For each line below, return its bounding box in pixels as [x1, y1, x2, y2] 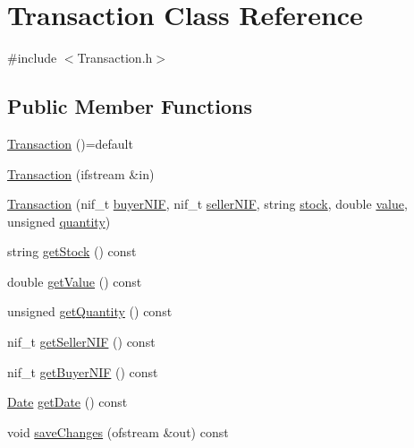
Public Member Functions [7, 92, 252, 120]
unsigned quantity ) [7, 211, 111, 230]
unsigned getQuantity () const [7, 302, 173, 321]
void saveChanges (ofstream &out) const [7, 422, 229, 441]
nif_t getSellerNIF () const [7, 332, 156, 351]
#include [7, 48, 57, 67]
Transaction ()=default [7, 134, 133, 152]
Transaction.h [77, 48, 153, 67]
